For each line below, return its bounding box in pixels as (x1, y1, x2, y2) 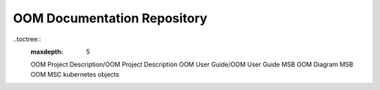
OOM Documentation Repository (13, 10, 208, 26)
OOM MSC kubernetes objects (30, 70, 120, 78)
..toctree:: (13, 35, 42, 43)
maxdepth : (30, 47, 63, 56)
